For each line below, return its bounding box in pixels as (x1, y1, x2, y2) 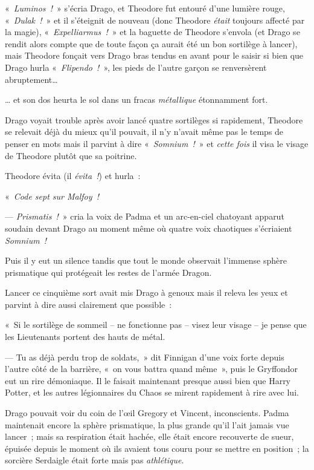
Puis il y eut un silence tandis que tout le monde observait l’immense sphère (5, 254, 287, 267)
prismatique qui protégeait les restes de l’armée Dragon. (5, 266, 212, 278)
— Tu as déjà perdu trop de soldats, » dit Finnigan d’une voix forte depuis (5, 350, 284, 363)
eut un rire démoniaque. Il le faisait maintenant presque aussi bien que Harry (5, 374, 291, 387)
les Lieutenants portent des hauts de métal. (5, 330, 165, 343)
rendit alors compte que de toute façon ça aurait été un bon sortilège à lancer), (5, 37, 298, 50)
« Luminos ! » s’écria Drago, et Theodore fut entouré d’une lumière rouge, (5, 2, 285, 14)
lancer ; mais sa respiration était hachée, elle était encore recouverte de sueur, (5, 430, 294, 443)
